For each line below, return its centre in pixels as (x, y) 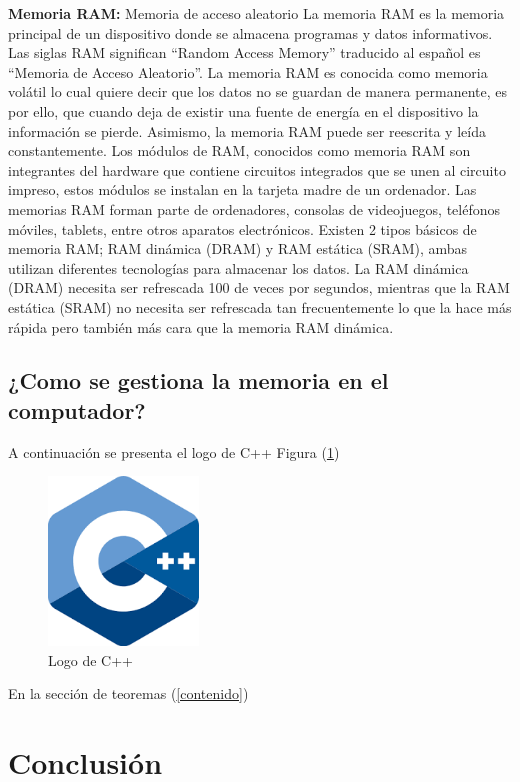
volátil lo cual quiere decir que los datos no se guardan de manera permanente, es (258, 91)
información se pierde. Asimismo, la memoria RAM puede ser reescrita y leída (247, 130)
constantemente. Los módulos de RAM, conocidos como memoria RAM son (239, 150)
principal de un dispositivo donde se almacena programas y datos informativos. (250, 32)
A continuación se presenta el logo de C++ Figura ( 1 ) (174, 451)
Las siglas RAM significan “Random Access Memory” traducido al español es (244, 52)
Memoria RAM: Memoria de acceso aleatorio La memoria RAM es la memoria (256, 13)
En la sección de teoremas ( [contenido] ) (128, 693)
